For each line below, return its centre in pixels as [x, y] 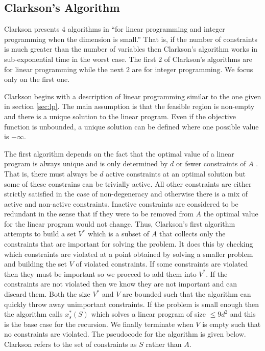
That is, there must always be [51, 173]
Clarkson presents [32, 29]
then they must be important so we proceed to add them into [100, 273]
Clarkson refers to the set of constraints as [70, 344]
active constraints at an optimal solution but [176, 173]
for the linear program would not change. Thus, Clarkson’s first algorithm [120, 223]
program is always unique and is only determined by [86, 163]
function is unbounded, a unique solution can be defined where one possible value [131, 126]
